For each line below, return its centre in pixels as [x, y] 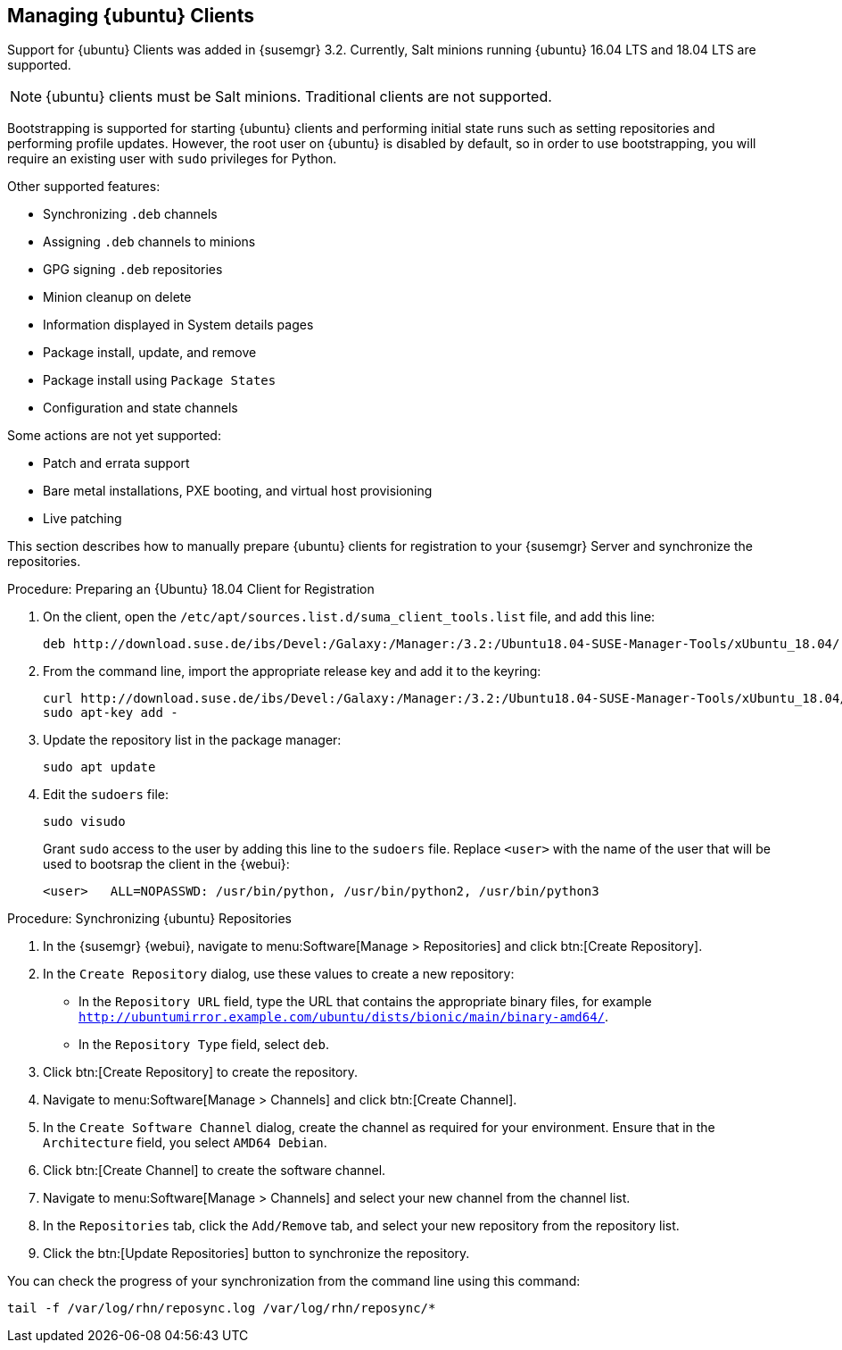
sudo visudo [84, 822]
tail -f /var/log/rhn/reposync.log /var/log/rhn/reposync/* [222, 1308]
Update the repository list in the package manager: [192, 740]
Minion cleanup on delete [117, 297]
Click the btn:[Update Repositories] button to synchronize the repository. [256, 1254]
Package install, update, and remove [150, 353]
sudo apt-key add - [111, 713]
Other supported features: [84, 187]
